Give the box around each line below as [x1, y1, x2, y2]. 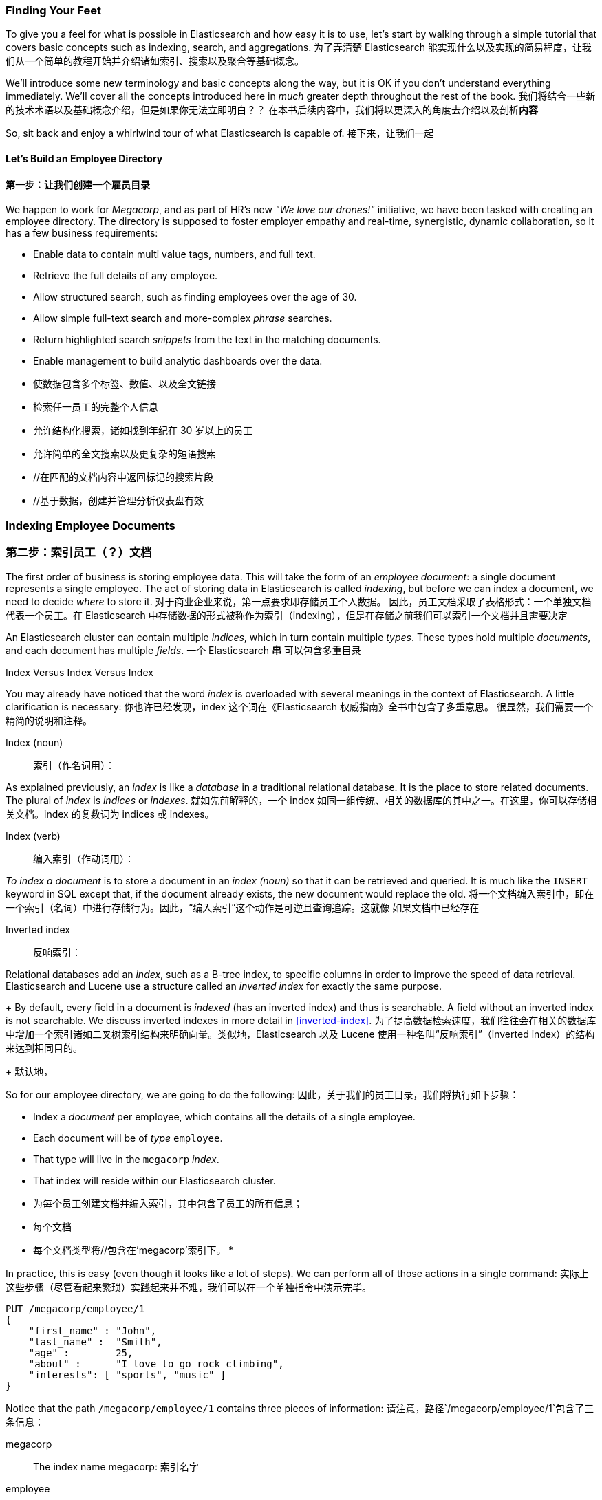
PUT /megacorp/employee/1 [6, 1303, 145, 1315]
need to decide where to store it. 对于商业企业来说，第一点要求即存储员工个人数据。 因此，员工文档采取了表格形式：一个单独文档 [6, 596, 592, 608]
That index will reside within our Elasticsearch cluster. [33, 1175, 276, 1187]
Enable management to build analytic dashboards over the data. [33, 355, 323, 367]
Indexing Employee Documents [6, 518, 175, 532]
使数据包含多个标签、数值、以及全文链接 [33, 378, 216, 390]
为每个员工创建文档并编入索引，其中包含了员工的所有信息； [33, 1197, 303, 1210]
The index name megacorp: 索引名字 [33, 1461, 199, 1473]
